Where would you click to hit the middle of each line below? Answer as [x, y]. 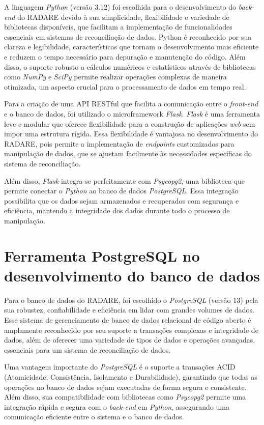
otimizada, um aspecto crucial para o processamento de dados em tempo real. [125, 86]
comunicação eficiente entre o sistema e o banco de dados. [94, 417]
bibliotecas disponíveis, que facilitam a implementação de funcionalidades [118, 27]
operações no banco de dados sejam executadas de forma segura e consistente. [125, 387]
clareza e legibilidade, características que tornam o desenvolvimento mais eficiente [131, 47]
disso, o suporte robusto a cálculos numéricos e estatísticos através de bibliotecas [130, 66]
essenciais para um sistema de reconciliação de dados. [87, 349]
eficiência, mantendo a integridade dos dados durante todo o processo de [117, 210]
